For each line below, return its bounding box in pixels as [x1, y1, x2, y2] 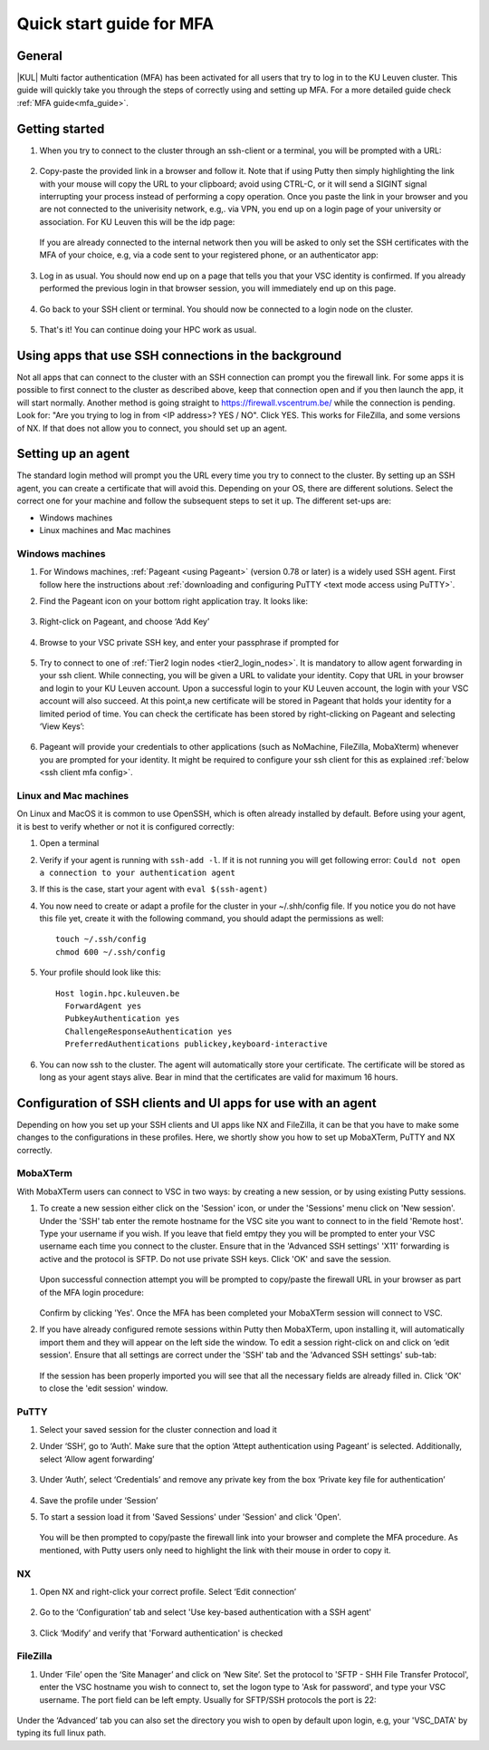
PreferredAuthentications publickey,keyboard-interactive [64, 1039, 328, 1049]
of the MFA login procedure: [39, 1287, 144, 1298]
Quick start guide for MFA [16, 14, 215, 34]
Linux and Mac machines [16, 789, 129, 802]
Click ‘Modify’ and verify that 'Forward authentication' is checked [39, 1628, 283, 1638]
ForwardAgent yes [64, 1001, 142, 1011]
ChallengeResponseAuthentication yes [64, 1026, 233, 1036]
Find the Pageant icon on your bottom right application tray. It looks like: [39, 595, 308, 607]
